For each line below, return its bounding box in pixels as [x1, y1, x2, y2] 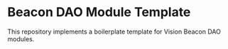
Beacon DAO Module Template [7, 4, 191, 20]
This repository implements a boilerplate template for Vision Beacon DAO [7, 27, 222, 36]
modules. [7, 34, 35, 43]
